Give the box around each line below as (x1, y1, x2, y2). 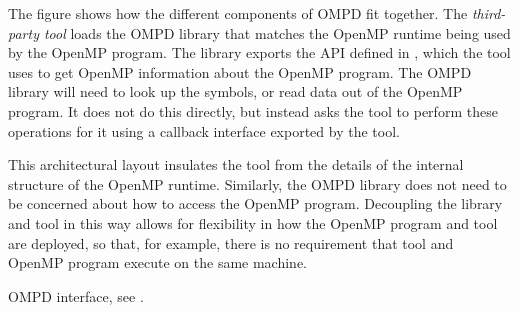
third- (471, 3, 506, 23)
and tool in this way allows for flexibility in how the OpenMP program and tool (8, 212, 498, 233)
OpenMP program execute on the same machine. (8, 252, 307, 273)
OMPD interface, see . (8, 285, 144, 306)
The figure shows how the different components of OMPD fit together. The (8, 3, 468, 23)
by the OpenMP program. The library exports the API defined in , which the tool (8, 42, 511, 63)
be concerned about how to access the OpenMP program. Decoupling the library (8, 193, 503, 214)
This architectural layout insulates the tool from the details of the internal (8, 154, 464, 175)
